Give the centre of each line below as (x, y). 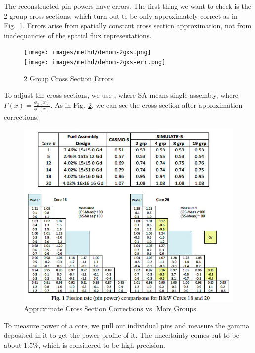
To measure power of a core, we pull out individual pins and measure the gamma (127, 325)
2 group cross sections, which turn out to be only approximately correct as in (121, 16)
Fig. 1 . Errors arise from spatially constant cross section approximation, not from (128, 25)
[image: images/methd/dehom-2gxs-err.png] (95, 63)
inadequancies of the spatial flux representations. (78, 35)
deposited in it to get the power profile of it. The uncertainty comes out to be (122, 335)
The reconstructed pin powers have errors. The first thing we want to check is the (127, 6)
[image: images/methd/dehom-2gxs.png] (87, 53)
